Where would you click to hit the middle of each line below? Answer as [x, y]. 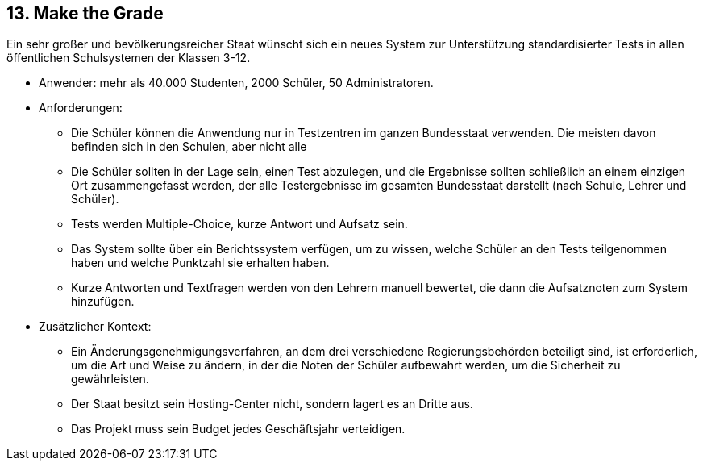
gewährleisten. [110, 379]
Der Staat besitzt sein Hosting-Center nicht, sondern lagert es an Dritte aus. [272, 404]
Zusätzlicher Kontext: [95, 327]
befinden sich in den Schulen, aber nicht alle [189, 147]
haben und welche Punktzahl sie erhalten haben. [200, 263]
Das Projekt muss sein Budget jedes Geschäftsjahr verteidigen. [238, 429]
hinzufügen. [103, 302]
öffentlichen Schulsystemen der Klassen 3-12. [129, 58]
